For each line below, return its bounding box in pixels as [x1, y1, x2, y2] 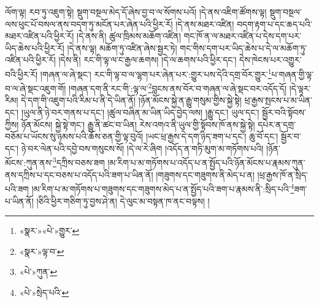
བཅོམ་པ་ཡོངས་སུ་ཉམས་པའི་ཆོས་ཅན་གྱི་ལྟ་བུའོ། [5, 130, 144, 143]
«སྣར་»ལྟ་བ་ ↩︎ [19, 244, 64, 257]
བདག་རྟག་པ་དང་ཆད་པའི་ [237, 17, 312, 30]
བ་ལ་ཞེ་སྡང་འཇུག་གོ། [5, 81, 66, 94]
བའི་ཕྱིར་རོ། [5, 67, 38, 80]
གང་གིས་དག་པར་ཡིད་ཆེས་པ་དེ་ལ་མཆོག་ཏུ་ [180, 41, 307, 54]
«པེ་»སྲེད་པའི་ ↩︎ [19, 285, 69, 298]
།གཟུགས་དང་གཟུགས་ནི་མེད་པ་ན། [156, 168, 255, 181]
